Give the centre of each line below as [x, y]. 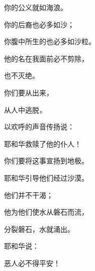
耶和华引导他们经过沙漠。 [46, 177]
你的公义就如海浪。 [36, 7]
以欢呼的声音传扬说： [39, 127]
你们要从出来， [29, 92]
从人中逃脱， [25, 109]
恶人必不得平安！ [32, 263]
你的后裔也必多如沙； [39, 24]
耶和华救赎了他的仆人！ [43, 143]
